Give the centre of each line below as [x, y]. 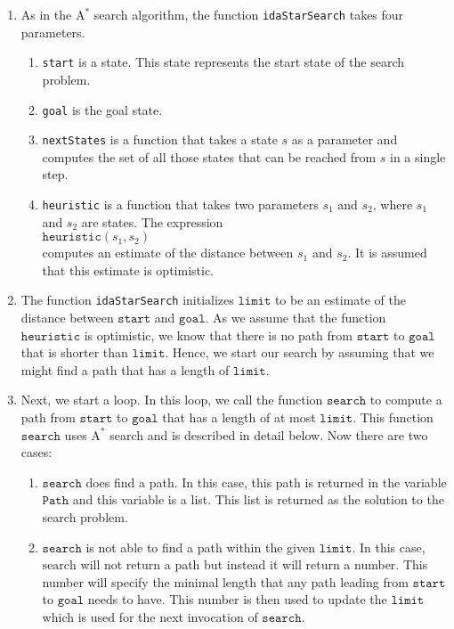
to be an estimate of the [340, 300]
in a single [418, 156]
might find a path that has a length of [125, 369]
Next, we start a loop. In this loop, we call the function [172, 400]
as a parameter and [345, 139]
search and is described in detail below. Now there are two [269, 434]
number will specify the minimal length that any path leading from [225, 581]
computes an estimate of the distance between [168, 253]
